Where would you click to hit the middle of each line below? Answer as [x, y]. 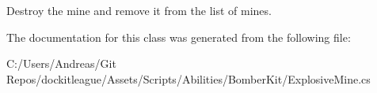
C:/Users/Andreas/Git [61, 63]
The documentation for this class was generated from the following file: [179, 37]
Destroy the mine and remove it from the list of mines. [139, 10]
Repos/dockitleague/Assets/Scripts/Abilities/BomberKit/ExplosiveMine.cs [188, 78]
